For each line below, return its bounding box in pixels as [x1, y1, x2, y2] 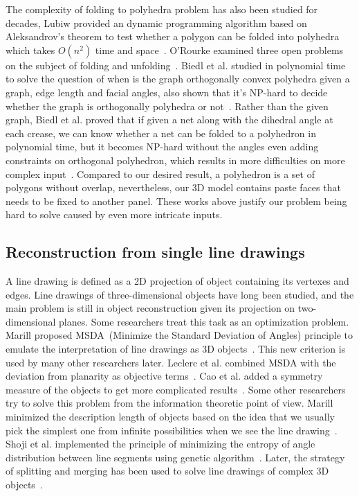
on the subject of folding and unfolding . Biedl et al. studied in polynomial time [6, 57, 346, 72]
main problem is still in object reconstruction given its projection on [6, 301, 295, 315]
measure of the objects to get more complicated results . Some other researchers [6, 382, 346, 396]
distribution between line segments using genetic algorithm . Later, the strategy [6, 450, 345, 464]
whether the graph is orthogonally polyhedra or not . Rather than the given [6, 98, 329, 113]
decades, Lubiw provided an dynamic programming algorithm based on [6, 15, 307, 30]
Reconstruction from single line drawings [6, 241, 305, 263]
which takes [6, 42, 55, 57]
